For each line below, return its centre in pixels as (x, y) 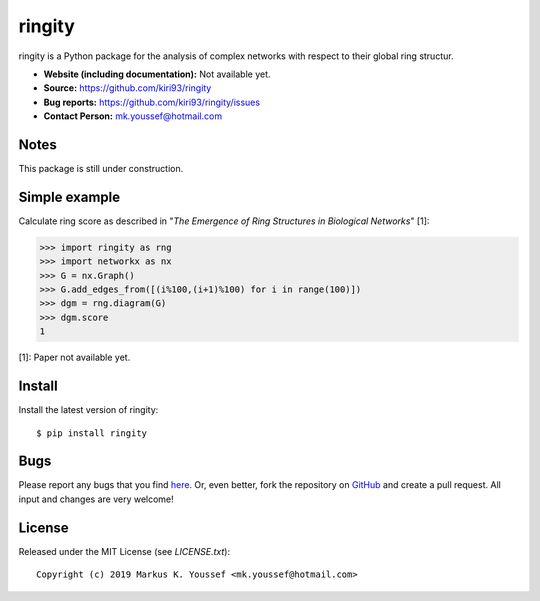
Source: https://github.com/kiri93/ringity (127, 88)
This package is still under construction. (101, 169)
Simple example (69, 196)
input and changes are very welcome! (96, 499)
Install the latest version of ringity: (88, 410)
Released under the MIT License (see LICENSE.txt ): (124, 551)
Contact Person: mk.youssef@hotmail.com (133, 116)
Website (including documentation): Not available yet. (157, 74)
